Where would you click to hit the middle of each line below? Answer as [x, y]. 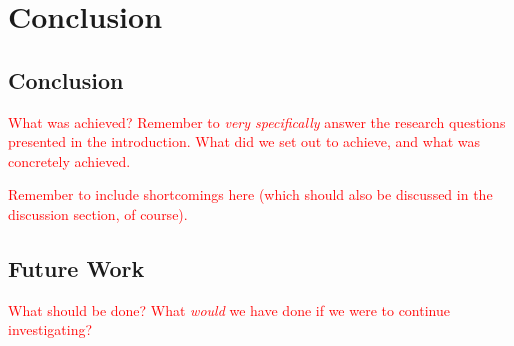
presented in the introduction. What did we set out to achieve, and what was [244, 141]
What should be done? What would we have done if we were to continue [229, 309]
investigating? [50, 329]
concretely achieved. [69, 160]
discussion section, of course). [98, 213]
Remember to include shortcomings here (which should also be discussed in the [250, 194]
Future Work [76, 267]
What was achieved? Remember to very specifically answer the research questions [257, 121]
